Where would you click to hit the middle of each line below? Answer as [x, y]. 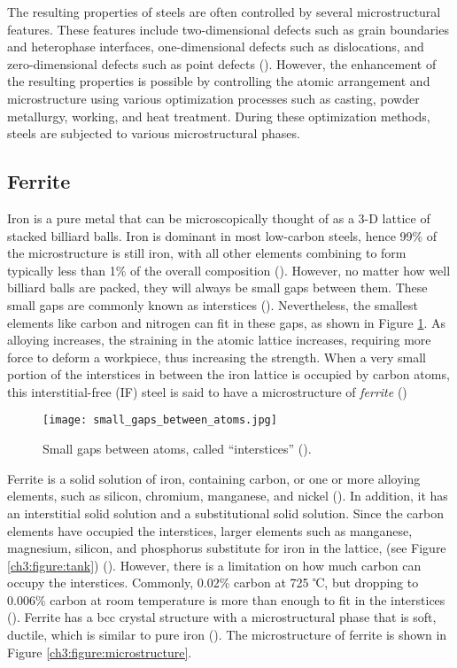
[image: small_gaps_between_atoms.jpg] [160, 420]
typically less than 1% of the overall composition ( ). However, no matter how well [229, 270]
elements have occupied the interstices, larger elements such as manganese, [210, 530]
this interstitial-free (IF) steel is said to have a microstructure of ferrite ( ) [207, 391]
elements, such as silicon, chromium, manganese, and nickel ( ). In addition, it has [228, 496]
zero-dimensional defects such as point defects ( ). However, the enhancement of [222, 63]
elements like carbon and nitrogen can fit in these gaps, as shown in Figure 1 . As [227, 322]
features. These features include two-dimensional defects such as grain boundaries [228, 29]
